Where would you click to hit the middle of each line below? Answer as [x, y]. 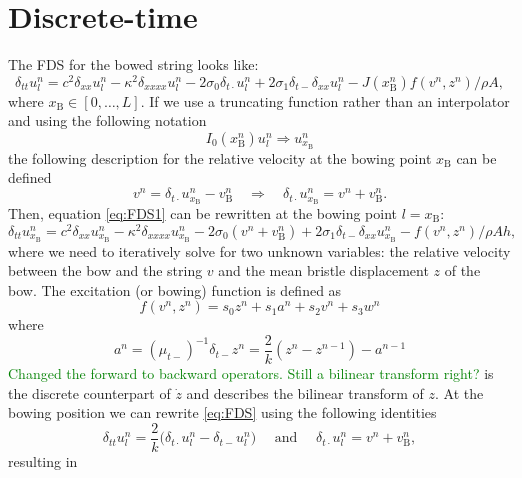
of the [462, 270]
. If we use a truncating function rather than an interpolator [325, 100]
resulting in [43, 460]
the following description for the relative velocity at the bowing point [220, 157]
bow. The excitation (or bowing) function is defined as [175, 289]
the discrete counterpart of [89, 392]
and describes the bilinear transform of [305, 392]
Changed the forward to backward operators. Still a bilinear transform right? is [251, 372]
